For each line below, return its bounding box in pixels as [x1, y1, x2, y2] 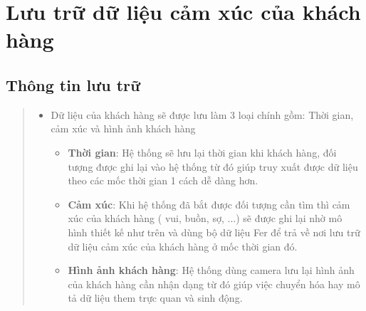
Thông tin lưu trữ [6, 73, 141, 95]
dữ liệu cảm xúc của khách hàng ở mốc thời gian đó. [68, 238, 298, 253]
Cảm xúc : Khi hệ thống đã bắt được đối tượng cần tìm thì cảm [68, 196, 350, 211]
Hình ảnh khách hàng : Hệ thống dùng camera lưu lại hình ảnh [68, 263, 355, 278]
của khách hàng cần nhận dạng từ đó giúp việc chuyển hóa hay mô [68, 276, 360, 291]
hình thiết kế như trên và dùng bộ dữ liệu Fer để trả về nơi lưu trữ [68, 224, 360, 239]
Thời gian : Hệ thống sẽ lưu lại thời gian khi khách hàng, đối [68, 144, 337, 159]
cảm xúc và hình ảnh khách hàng [51, 121, 196, 136]
